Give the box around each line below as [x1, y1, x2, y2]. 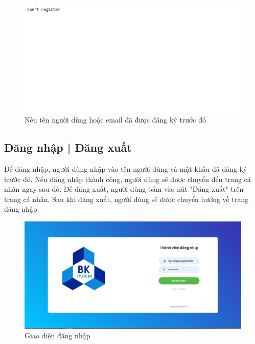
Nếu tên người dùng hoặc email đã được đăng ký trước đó [25, 114, 206, 125]
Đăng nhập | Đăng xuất [4, 139, 132, 155]
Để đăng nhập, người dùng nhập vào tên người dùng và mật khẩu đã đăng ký [4, 163, 247, 174]
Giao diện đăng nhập [25, 330, 90, 341]
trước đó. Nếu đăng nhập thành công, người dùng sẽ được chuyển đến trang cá [4, 173, 251, 184]
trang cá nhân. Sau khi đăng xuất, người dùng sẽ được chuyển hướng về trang [4, 193, 249, 204]
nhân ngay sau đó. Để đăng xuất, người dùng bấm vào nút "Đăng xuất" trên [4, 184, 244, 194]
